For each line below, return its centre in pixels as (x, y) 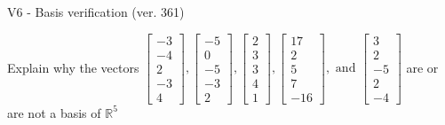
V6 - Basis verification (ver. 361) (96, 12)
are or (422, 67)
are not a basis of (54, 112)
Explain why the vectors (73, 67)
